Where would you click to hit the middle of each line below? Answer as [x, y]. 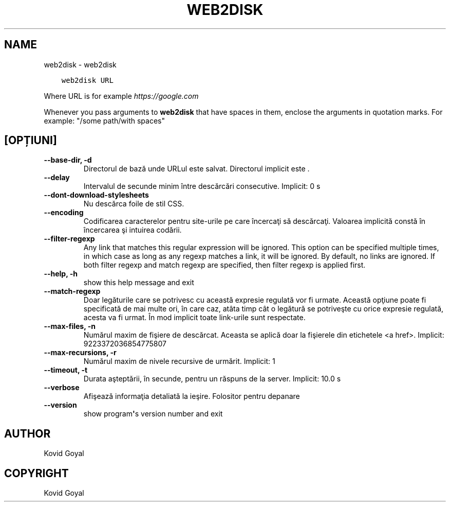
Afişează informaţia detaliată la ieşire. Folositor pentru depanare [192, 396]
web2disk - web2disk [80, 64]
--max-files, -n [70, 326]
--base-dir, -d [68, 160]
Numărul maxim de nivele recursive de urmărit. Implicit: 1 [179, 361]
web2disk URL [87, 80]
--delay [57, 178]
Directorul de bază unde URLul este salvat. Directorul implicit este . [196, 169]
